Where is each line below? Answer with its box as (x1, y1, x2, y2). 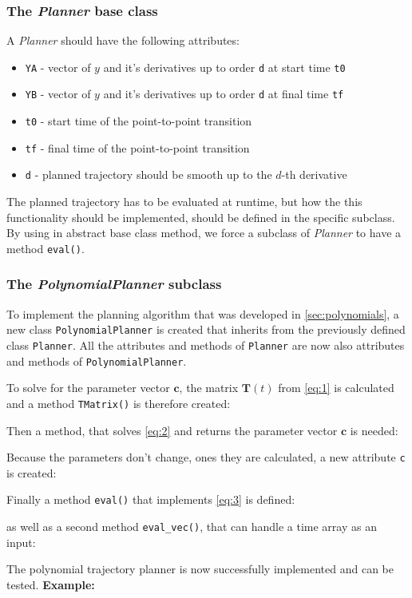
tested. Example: (6, 576, 95, 592)
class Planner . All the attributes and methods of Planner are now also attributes (6, 337, 405, 353)
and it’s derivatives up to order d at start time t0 (103, 58, 346, 75)
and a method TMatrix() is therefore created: (6, 394, 231, 411)
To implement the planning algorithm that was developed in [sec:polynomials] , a (6, 305, 399, 322)
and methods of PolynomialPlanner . (6, 352, 187, 369)
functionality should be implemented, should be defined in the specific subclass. (6, 208, 395, 225)
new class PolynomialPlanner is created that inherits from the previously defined (6, 321, 406, 338)
